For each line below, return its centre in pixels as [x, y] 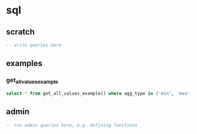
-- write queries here [34, 45]
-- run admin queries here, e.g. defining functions [72, 125]
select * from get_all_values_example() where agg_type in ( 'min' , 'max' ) [99, 93]
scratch [21, 32]
